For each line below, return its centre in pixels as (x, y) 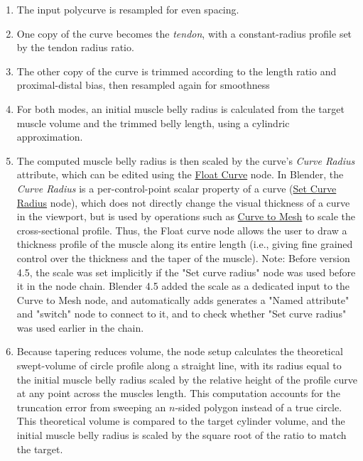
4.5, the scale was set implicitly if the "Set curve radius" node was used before (186, 272)
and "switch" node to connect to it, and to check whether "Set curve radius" (181, 314)
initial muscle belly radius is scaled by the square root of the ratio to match (181, 435)
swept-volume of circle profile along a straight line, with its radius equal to (179, 365)
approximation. (50, 137)
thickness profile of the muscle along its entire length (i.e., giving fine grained (185, 244)
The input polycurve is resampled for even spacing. (128, 9)
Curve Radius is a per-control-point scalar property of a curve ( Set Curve (177, 188)
